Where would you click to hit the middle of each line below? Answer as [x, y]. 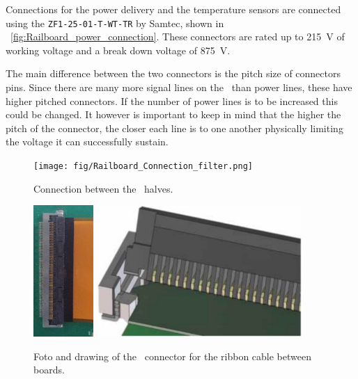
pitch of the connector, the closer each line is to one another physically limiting [174, 128]
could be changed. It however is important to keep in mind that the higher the [173, 114]
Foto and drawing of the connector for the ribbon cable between [172, 356]
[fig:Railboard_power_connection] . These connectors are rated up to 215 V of [178, 37]
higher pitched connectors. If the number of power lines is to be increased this [172, 100]
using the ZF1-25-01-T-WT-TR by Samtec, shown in [115, 23]
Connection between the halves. [103, 188]
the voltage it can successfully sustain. [87, 142]
